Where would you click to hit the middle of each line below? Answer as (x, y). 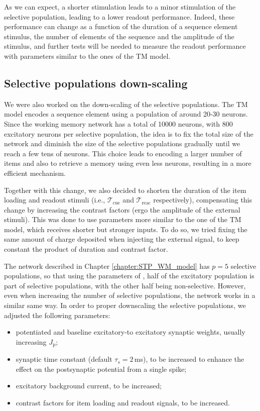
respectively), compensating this (203, 200)
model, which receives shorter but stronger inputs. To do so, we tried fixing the (126, 229)
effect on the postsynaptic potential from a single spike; (101, 369)
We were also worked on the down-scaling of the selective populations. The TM (126, 104)
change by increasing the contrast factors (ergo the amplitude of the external (122, 209)
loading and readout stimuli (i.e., (55, 200)
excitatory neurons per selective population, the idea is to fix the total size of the (129, 133)
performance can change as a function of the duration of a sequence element (121, 26)
